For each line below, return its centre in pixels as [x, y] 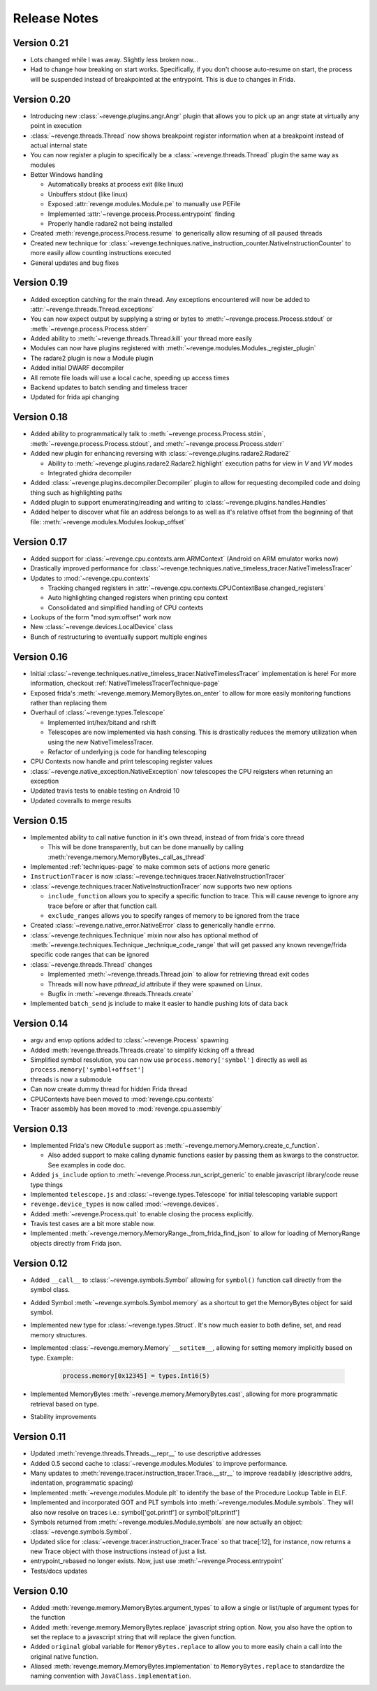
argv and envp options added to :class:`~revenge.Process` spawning [130, 1040]
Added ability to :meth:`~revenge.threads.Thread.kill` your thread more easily [141, 338]
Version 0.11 [39, 1437]
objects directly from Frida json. [76, 1243]
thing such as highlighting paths [76, 492]
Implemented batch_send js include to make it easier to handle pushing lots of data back [159, 1004]
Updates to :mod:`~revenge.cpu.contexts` [91, 578]
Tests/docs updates [59, 1571]
